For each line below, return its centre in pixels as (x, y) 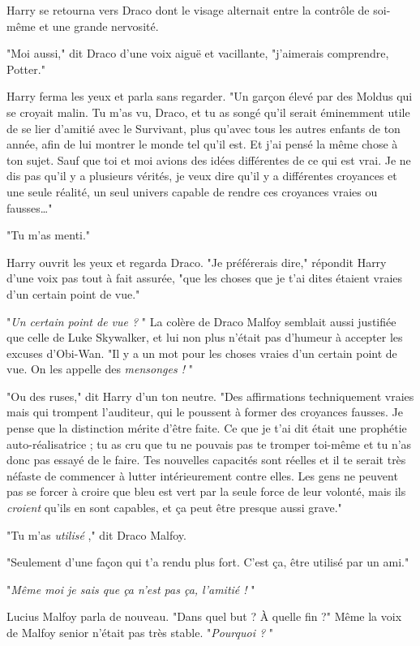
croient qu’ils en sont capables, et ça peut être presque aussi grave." (174, 508)
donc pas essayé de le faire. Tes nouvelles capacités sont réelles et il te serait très (206, 460)
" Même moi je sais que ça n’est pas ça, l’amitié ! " (131, 589)
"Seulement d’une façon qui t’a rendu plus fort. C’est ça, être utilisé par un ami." (208, 562)
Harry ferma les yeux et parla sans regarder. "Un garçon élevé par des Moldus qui (210, 96)
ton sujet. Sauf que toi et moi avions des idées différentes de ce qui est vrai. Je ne (209, 159)
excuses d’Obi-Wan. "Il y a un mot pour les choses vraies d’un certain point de (202, 353)
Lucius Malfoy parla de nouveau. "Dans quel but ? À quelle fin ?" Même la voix (204, 616)
